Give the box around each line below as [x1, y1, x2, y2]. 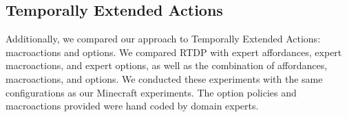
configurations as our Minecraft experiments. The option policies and [6, 85, 297, 99]
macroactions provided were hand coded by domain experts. [6, 99, 259, 113]
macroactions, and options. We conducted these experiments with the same [6, 71, 323, 86]
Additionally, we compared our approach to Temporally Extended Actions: [6, 31, 321, 46]
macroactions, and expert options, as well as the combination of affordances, [6, 58, 328, 73]
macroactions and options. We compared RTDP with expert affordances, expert [6, 44, 342, 59]
